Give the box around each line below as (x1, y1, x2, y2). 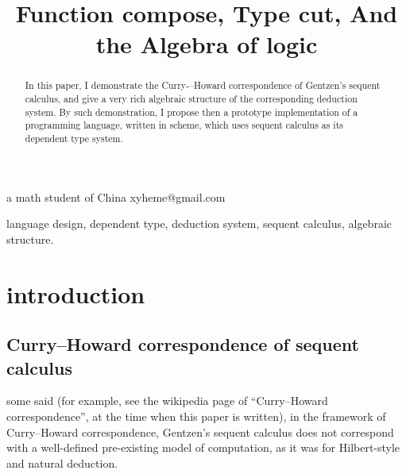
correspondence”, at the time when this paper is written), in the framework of (6, 407, 386, 424)
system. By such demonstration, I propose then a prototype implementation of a (25, 105, 358, 118)
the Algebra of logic (95, 28, 318, 60)
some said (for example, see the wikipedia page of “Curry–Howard (6, 392, 328, 409)
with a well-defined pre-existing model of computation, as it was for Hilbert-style (6, 439, 400, 456)
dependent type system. (25, 131, 123, 145)
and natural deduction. (6, 454, 118, 471)
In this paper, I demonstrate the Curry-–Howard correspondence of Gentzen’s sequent (25, 79, 381, 92)
